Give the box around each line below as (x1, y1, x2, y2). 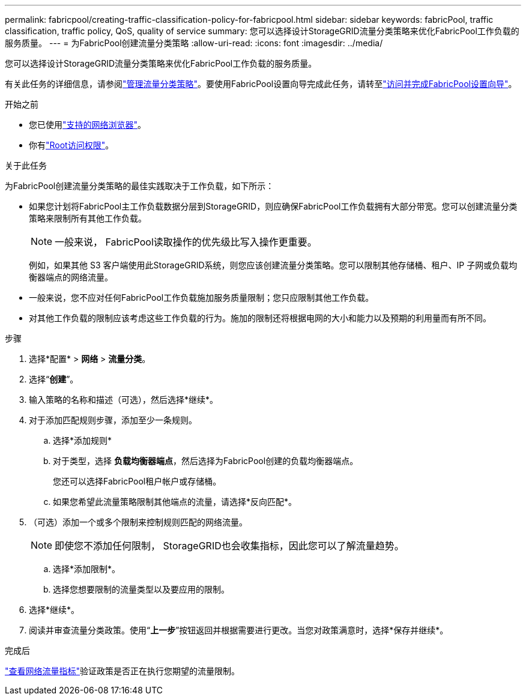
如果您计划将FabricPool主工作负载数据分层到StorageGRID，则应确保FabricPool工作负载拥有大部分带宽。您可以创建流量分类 (29, 201, 518, 211)
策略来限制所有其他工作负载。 (29, 213, 147, 223)
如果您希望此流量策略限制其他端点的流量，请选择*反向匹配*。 (53, 496, 297, 507)
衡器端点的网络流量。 (29, 272, 113, 282)
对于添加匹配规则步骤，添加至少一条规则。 (29, 415, 197, 425)
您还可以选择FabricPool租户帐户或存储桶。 (53, 476, 222, 486)
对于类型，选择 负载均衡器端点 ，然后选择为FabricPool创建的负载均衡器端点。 (53, 456, 358, 466)
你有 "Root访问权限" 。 (29, 140, 114, 150)
